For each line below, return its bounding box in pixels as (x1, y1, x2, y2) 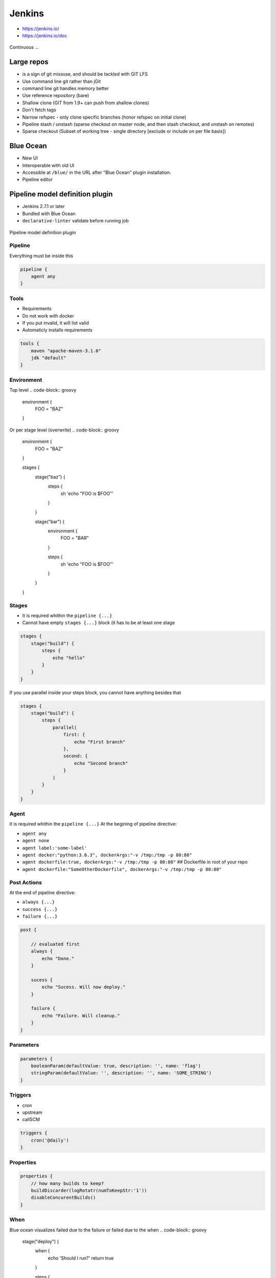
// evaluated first (31, 941, 80, 947)
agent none (22, 838, 50, 843)
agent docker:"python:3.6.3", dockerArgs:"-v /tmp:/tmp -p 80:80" (22, 852, 193, 858)
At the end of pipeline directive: (9, 889, 76, 896)
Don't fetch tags (22, 107, 56, 113)
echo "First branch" (74, 739, 126, 745)
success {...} (22, 906, 58, 912)
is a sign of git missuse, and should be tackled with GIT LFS (22, 71, 148, 77)
